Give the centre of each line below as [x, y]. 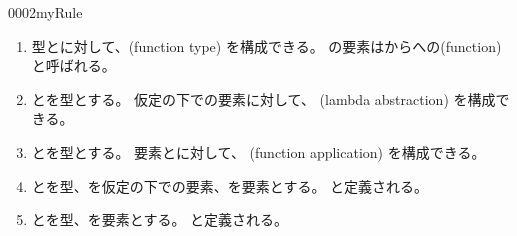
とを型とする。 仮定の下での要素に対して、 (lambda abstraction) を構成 [263, 98]
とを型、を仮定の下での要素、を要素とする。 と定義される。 [230, 185]
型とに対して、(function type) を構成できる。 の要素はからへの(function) [266, 45]
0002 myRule [45, 12]
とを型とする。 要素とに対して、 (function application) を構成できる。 [258, 151]
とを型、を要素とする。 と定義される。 [160, 219]
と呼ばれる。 [73, 65]
